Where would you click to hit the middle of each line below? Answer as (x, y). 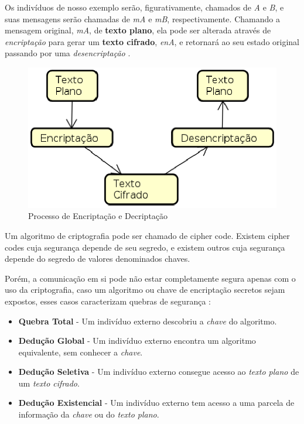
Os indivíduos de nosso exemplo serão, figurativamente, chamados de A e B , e (144, 7)
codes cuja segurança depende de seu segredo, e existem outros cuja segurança (145, 247)
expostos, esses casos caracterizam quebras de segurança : (108, 301)
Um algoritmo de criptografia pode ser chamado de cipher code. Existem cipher (147, 235)
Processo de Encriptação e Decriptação (98, 216)
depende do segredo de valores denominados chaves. (98, 259)
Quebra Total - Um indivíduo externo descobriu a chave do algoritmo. (148, 321)
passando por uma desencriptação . (68, 53)
